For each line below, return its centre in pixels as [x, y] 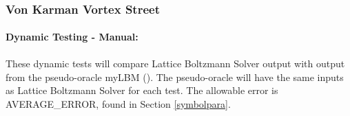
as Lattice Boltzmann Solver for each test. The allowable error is [142, 90]
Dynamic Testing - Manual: [72, 37]
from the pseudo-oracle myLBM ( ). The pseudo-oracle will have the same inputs [175, 77]
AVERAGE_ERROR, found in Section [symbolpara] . [118, 104]
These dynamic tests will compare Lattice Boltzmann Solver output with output [175, 63]
